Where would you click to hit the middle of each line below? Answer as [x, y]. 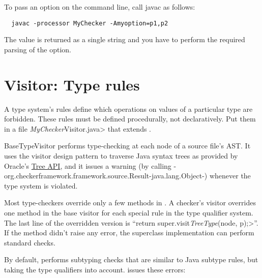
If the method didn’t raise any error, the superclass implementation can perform [129, 233]
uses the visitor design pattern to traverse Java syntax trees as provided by [121, 155]
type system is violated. [41, 185]
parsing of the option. [38, 49]
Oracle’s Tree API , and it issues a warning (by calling [88, 165]
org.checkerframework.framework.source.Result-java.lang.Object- [104, 176]
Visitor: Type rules [72, 84]
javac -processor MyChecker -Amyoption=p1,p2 [90, 23]
